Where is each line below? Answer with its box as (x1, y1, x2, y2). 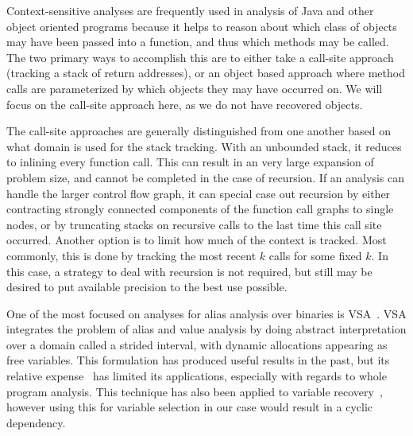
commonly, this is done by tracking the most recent (6, 247, 257, 263)
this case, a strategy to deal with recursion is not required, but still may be (6, 263, 372, 279)
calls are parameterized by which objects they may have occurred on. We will (6, 80, 383, 96)
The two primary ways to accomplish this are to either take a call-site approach (6, 49, 394, 65)
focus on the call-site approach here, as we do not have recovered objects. (6, 95, 363, 112)
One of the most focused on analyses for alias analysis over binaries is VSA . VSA (6, 305, 407, 321)
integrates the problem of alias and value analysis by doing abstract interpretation (6, 321, 407, 337)
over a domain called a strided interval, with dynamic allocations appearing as (6, 336, 388, 352)
